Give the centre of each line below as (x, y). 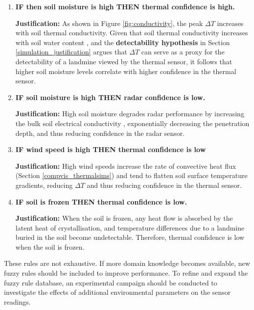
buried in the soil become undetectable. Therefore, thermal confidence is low (130, 237)
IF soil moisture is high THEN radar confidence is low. (110, 97)
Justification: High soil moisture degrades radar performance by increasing (130, 114)
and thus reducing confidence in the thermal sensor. (164, 185)
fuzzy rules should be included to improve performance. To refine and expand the (126, 273)
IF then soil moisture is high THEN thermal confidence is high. (125, 6)
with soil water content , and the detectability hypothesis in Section (123, 42)
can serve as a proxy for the (183, 52)
